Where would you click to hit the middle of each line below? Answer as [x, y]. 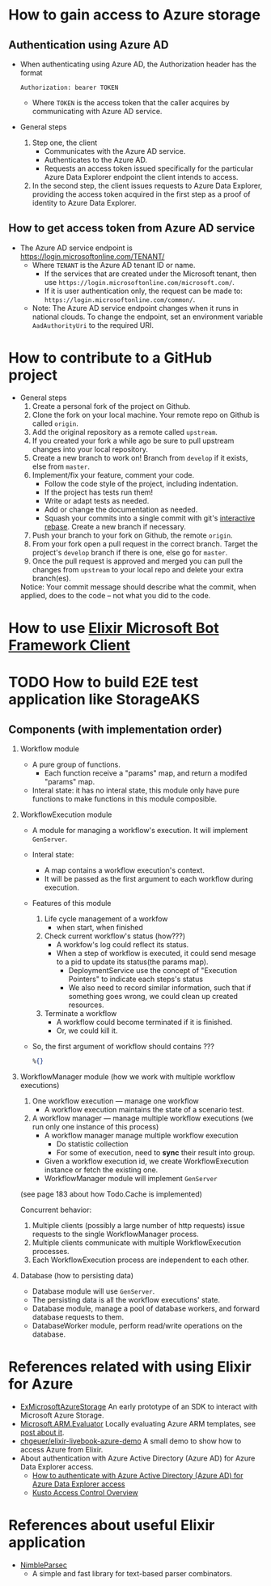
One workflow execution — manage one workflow [116, 1101]
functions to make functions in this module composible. [125, 798]
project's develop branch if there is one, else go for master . [130, 552]
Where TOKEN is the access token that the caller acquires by [131, 102]
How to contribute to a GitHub [110, 358]
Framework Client [70, 645]
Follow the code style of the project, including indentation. [141, 483]
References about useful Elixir [112, 1525]
